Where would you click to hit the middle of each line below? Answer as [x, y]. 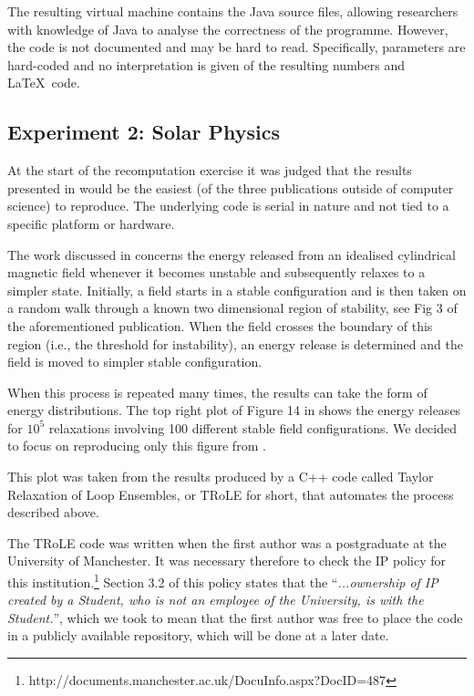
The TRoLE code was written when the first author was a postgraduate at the [227, 542]
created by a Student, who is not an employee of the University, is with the [216, 600]
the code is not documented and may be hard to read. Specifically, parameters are [237, 47]
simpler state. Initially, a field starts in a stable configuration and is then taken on [237, 290]
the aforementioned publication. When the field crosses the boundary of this [220, 325]
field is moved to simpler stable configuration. [135, 362]
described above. [53, 512]
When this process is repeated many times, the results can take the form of [217, 392]
